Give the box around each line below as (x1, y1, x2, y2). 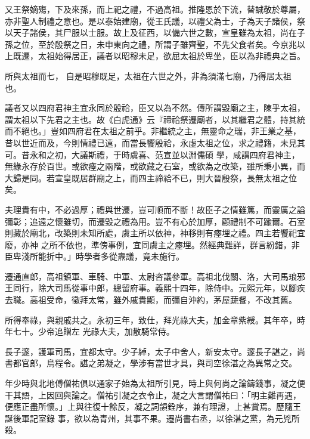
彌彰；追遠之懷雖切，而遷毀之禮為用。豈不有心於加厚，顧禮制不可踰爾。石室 (5, 215, 305, 227)
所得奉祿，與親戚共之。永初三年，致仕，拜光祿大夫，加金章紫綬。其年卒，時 (5, 313, 305, 326)
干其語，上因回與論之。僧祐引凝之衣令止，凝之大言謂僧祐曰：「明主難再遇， (5, 388, 301, 401)
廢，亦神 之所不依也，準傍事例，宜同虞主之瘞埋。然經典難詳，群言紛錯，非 (5, 238, 300, 251)
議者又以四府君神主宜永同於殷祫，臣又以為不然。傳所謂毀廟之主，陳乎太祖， (5, 101, 305, 114)
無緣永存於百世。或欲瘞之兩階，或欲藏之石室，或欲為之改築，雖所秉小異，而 (5, 160, 305, 172)
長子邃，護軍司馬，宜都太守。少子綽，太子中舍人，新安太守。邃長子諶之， (5, 345, 297, 357)
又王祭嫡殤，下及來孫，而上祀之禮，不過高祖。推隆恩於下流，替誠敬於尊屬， (5, 3, 305, 15)
